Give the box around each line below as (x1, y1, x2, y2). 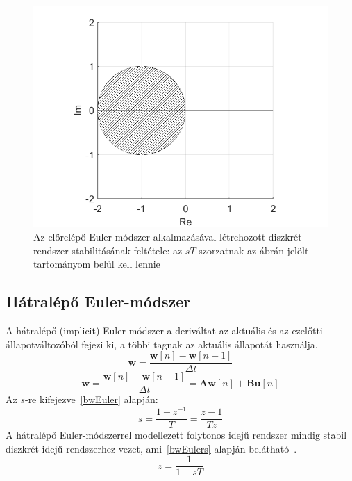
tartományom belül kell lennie (33, 256, 160, 271)
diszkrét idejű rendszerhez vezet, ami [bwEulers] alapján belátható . (6, 441, 297, 455)
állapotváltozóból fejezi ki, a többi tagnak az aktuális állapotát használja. (6, 336, 318, 351)
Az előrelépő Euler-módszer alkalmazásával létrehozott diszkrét (33, 229, 302, 244)
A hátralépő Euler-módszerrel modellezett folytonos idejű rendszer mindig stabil (6, 427, 347, 442)
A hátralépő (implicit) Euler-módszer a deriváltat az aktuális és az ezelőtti (6, 323, 323, 338)
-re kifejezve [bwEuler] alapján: (24, 392, 158, 407)
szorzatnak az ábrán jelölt (199, 243, 309, 257)
